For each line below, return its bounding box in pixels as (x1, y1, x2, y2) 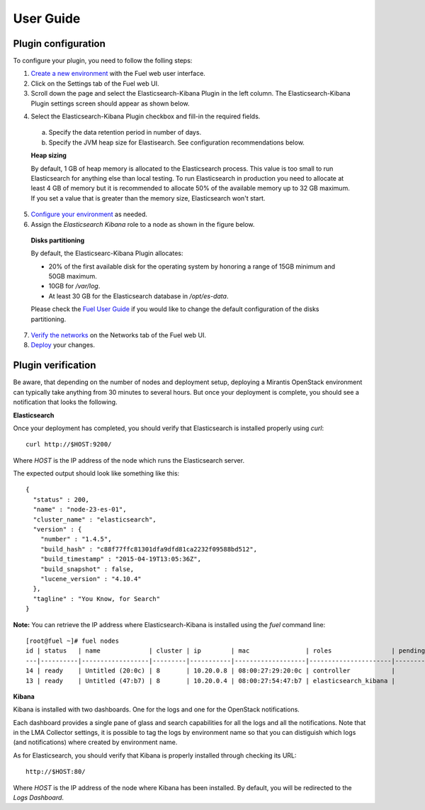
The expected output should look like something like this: (13, 469, 180, 478)
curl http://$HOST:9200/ (25, 440, 112, 449)
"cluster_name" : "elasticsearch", (33, 515, 157, 524)
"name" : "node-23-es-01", (33, 505, 127, 514)
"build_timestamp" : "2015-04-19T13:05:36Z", (40, 555, 202, 563)
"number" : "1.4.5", (40, 535, 112, 544)
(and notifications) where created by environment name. (13, 738, 178, 747)
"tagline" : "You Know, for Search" (33, 595, 161, 602)
